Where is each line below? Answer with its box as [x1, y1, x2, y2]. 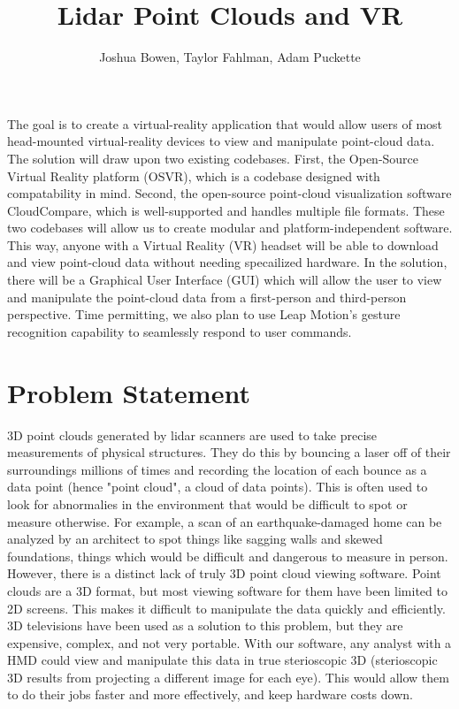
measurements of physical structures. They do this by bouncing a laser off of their [7, 443, 451, 461]
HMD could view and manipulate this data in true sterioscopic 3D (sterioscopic [7, 651, 438, 669]
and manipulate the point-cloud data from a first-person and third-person [7, 287, 407, 306]
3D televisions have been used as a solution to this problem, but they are [7, 616, 403, 635]
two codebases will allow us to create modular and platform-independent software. [7, 218, 453, 237]
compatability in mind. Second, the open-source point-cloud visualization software [7, 184, 452, 202]
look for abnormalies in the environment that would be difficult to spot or [7, 494, 408, 513]
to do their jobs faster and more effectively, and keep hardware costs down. [7, 685, 413, 704]
